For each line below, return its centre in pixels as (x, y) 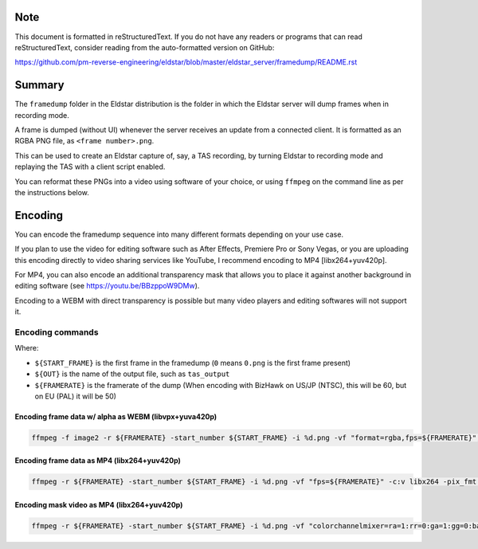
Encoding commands (57, 332)
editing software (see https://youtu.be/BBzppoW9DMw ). (107, 286)
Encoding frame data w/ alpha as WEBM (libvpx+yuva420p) (116, 416)
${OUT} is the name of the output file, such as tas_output (132, 374)
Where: (27, 348)
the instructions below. (52, 192)
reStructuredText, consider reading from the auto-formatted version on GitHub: (145, 47)
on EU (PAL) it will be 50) (76, 396)
